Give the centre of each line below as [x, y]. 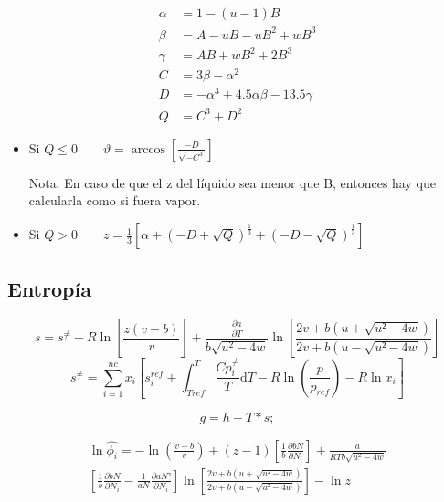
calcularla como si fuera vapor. [115, 200]
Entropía [49, 289]
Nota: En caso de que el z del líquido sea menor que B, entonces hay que [232, 182]
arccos [148, 149]
